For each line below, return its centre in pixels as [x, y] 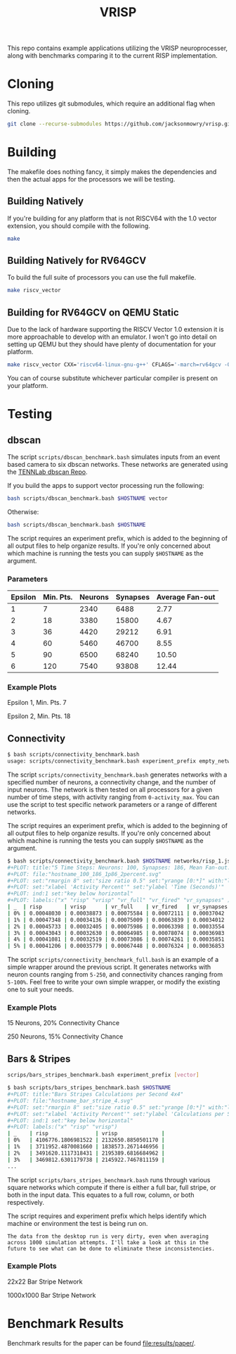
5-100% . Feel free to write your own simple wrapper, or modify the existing [114, 982]
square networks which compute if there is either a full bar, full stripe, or [112, 1187]
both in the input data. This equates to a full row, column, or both [101, 1195]
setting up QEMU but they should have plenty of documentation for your [112, 344]
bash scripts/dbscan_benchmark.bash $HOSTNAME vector [88, 499]
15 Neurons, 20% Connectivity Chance [64, 1023]
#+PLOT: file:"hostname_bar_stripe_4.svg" [70, 1101]
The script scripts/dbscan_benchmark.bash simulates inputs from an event [114, 457]
